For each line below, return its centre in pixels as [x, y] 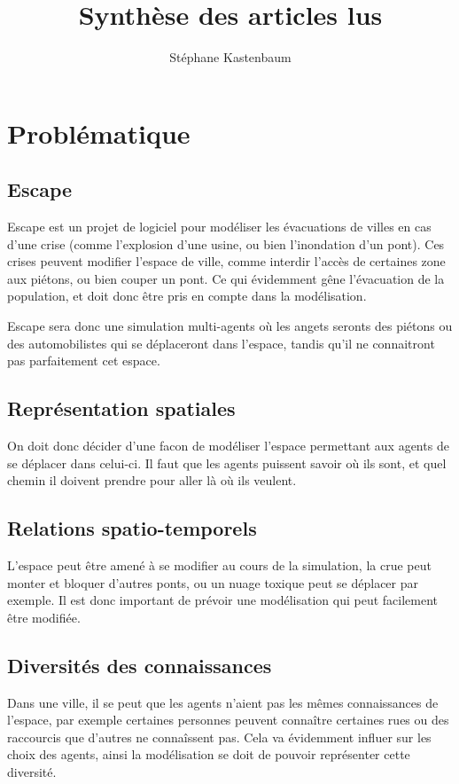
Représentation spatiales [121, 408]
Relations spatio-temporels [132, 528]
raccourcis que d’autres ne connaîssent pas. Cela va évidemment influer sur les [219, 737]
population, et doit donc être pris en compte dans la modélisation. [187, 296]
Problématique [99, 133]
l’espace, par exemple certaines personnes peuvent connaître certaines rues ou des [228, 720]
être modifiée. [44, 617]
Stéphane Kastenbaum [230, 57]
